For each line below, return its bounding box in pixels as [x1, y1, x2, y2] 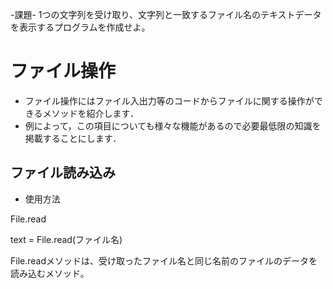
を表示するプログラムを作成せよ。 [10, 21, 151, 33]
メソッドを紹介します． [42, 107, 139, 119]
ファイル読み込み [10, 164, 116, 182]
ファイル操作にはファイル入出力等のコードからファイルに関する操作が [24, 94, 315, 107]
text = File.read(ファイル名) [10, 233, 123, 245]
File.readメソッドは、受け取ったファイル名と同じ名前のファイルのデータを [10, 254, 318, 267]
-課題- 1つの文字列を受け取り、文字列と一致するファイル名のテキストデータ [10, 9, 322, 20]
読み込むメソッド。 [10, 267, 90, 279]
